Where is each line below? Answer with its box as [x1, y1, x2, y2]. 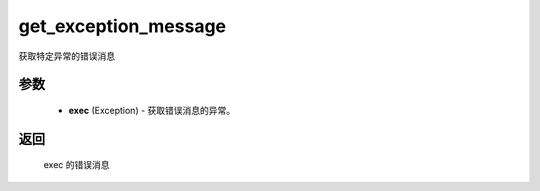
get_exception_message [18, 15, 227, 37]
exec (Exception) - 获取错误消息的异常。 [68, 104, 236, 116]
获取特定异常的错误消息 [18, 50, 115, 62]
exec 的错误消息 [43, 159, 110, 171]
